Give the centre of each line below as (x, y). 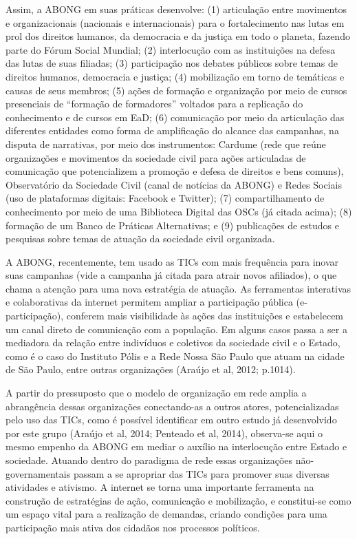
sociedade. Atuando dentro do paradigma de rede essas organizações (149, 460)
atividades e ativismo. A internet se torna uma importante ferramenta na (160, 487)
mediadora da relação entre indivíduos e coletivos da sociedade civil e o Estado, (173, 342)
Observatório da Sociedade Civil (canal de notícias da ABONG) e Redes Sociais (174, 184)
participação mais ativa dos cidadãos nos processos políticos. (133, 527)
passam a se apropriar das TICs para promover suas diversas (201, 473)
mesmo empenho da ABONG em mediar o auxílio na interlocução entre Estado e (176, 446)
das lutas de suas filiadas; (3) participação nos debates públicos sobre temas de (172, 63)
